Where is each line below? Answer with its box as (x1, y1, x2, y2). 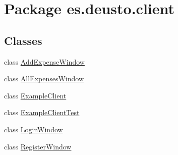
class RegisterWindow (4, 141, 72, 151)
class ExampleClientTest (4, 107, 80, 118)
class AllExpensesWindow (4, 73, 84, 84)
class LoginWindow (4, 124, 63, 134)
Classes (4, 32, 42, 48)
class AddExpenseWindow (4, 56, 85, 67)
